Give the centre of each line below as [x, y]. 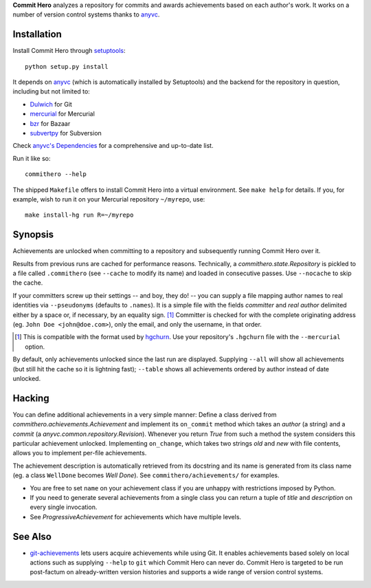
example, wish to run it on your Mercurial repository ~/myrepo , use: [109, 199]
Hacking [31, 398]
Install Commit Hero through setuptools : [69, 51]
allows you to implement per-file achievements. [80, 453]
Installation [37, 34]
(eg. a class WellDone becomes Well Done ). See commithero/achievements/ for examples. [146, 475]
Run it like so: [32, 158]
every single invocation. [64, 507]
